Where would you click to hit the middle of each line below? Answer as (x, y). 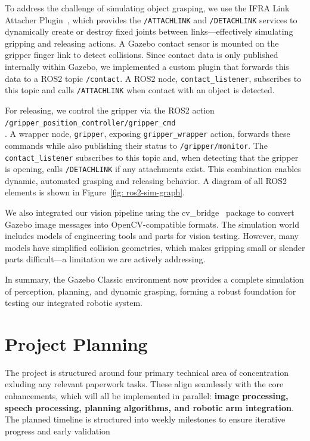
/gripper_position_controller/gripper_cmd (90, 123)
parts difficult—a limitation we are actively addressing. (105, 259)
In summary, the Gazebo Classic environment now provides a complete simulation (154, 279)
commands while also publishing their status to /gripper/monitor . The (136, 145)
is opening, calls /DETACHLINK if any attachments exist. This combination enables (153, 169)
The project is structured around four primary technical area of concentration (147, 372)
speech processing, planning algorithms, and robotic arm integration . (149, 407)
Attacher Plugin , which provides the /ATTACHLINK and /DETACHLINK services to (151, 19)
